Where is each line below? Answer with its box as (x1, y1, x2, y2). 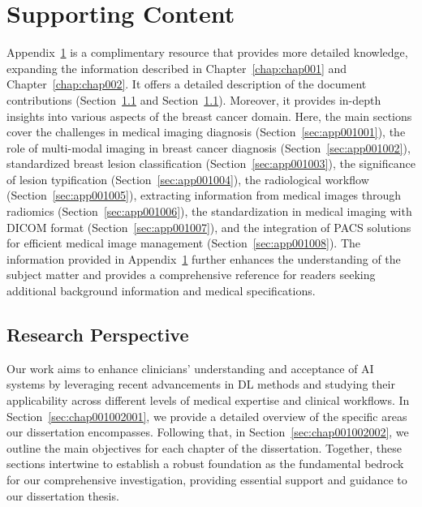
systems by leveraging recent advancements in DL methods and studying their (6, 376, 395, 393)
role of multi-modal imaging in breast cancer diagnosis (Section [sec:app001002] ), (6, 139, 411, 156)
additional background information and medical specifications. (6, 282, 316, 299)
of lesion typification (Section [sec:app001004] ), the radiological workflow (6, 170, 369, 187)
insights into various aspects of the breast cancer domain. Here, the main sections (6, 107, 412, 124)
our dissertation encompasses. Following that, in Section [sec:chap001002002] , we (6, 423, 409, 440)
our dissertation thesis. (6, 487, 119, 504)
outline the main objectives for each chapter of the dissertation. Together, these (6, 439, 402, 456)
